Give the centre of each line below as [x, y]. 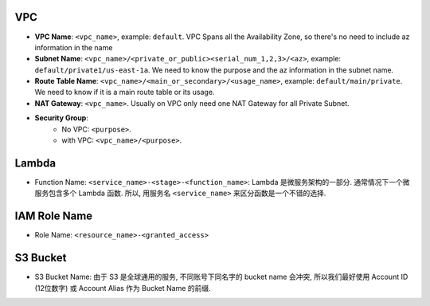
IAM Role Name [54, 216]
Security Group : [62, 118]
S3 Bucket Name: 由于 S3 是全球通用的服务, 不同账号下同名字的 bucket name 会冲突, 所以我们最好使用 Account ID [221, 277]
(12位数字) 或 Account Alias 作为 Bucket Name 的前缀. [123, 288]
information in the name [74, 47]
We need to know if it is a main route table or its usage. [125, 92]
